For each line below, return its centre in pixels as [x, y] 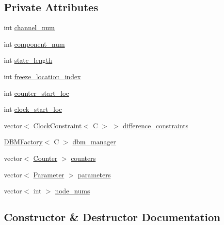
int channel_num [30, 27]
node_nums [72, 191]
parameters [94, 174]
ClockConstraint [57, 125]
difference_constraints [156, 125]
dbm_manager [94, 142]
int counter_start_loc [37, 93]
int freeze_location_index [42, 76]
